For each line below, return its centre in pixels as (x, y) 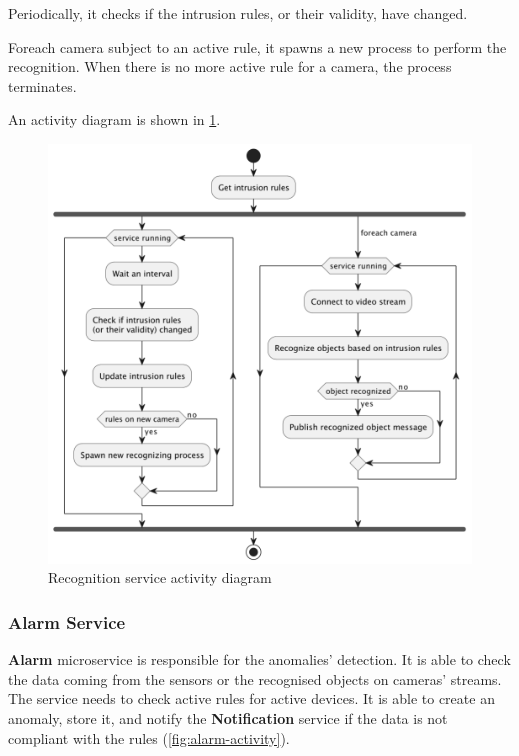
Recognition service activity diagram (160, 577)
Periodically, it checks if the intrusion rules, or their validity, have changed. (238, 13)
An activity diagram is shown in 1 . (114, 119)
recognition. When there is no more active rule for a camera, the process (230, 66)
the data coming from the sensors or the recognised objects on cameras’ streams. (255, 678)
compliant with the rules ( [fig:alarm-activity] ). (149, 737)
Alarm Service (67, 621)
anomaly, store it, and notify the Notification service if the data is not (228, 717)
